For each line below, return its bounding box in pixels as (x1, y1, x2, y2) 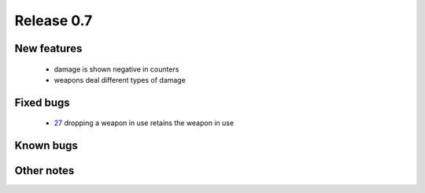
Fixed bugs (14, 95, 70, 109)
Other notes (14, 164, 75, 177)
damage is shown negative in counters (54, 64, 179, 74)
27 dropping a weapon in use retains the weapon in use (54, 118, 235, 128)
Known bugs (14, 139, 79, 153)
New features (14, 42, 83, 55)
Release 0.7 (14, 12, 93, 29)
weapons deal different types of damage (54, 75, 187, 84)
